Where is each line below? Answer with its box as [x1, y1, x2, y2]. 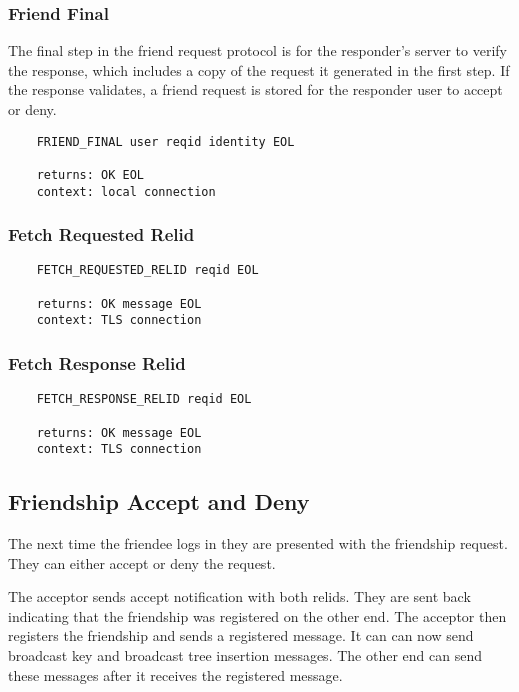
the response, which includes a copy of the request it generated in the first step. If [8, 59, 510, 80]
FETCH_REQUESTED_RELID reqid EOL [36, 263, 259, 278]
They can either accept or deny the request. [8, 552, 276, 573]
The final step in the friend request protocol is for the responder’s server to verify [8, 40, 507, 61]
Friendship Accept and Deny [8, 486, 310, 517]
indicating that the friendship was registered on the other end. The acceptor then [8, 605, 507, 626]
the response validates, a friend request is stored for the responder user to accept [8, 79, 503, 100]
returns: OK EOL [36, 167, 145, 182]
